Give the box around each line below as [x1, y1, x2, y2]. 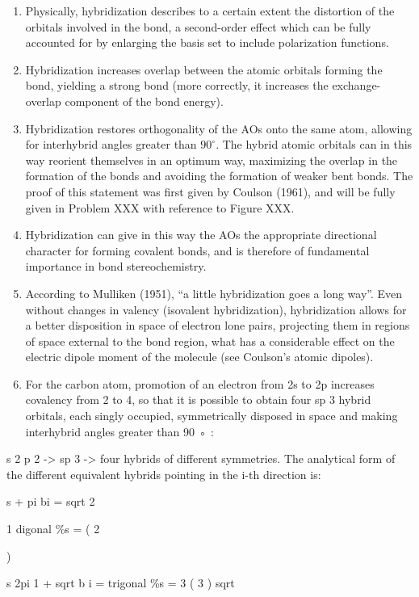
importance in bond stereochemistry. [25, 258, 207, 275]
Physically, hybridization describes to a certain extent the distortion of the [25, 2, 395, 19]
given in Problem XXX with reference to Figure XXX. [25, 199, 295, 216]
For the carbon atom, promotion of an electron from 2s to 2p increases [25, 375, 375, 392]
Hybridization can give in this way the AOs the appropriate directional [25, 226, 377, 243]
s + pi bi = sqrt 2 [6, 493, 95, 510]
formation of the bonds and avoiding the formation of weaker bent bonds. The [25, 167, 413, 184]
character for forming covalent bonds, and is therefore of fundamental [25, 242, 370, 259]
